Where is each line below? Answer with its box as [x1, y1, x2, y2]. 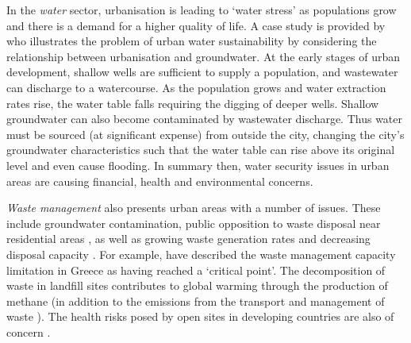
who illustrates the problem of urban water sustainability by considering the [6, 33, 377, 49]
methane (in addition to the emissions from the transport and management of [6, 292, 385, 309]
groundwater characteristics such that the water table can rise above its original [6, 141, 395, 158]
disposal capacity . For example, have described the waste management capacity [6, 245, 396, 262]
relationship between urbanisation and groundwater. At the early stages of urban [6, 48, 401, 64]
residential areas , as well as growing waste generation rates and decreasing [6, 230, 371, 247]
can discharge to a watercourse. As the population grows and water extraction [6, 79, 386, 95]
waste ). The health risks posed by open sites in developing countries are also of [6, 308, 394, 325]
